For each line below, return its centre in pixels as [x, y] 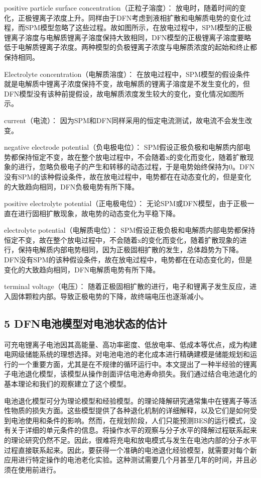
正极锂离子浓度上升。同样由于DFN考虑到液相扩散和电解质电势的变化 [131, 17]
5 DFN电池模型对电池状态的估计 [86, 323]
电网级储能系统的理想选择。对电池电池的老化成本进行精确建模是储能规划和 [127, 354]
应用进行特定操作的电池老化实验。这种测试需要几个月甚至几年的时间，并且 [127, 460]
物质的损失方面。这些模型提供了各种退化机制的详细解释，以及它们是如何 [130, 410]
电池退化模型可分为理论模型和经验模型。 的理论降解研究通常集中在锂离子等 [127, 400]
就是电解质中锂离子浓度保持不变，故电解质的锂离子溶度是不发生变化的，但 [127, 84]
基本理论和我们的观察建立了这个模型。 [67, 384]
